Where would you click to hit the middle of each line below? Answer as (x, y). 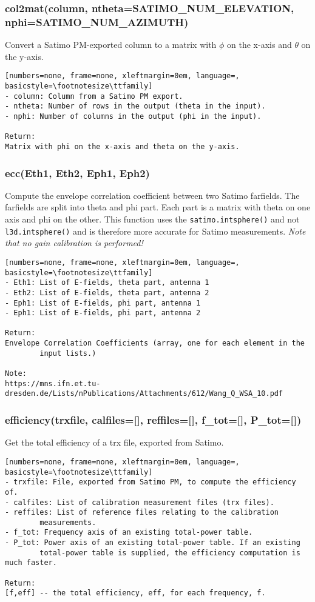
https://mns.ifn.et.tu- (53, 383)
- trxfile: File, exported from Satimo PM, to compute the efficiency (151, 482)
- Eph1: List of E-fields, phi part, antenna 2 (103, 313)
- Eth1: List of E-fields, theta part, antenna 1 (107, 283)
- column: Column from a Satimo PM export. (94, 96)
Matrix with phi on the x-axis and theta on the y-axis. (122, 146)
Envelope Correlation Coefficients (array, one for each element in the (155, 343)
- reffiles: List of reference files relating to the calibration (142, 513)
